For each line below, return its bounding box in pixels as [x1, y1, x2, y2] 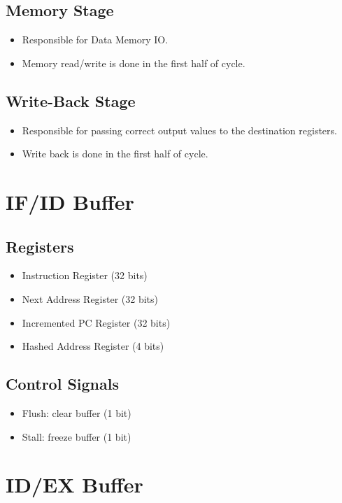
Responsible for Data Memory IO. [22, 32, 169, 47]
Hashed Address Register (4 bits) [22, 339, 164, 353]
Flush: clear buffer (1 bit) [22, 405, 131, 420]
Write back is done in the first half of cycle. [22, 146, 208, 161]
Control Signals [6, 373, 120, 395]
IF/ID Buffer [6, 187, 134, 215]
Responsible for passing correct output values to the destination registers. [22, 122, 337, 137]
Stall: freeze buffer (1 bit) [22, 429, 131, 444]
